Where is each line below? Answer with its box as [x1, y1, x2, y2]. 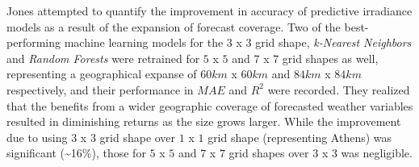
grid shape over [99, 128, 176, 145]
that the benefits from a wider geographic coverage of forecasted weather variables [6, 97, 413, 114]
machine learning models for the [64, 34, 224, 51]
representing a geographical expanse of [6, 65, 197, 82]
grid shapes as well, [282, 49, 379, 66]
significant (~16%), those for [6, 144, 146, 161]
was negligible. [341, 144, 413, 161]
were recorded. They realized [267, 81, 410, 98]
